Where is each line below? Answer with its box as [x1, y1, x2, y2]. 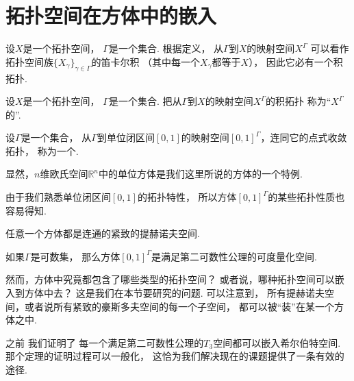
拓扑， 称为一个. [5, 143, 79, 158]
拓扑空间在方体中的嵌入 [5, 1, 217, 29]
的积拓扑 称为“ [266, 94, 331, 108]
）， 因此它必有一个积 [249, 54, 343, 69]
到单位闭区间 [97, 130, 155, 145]
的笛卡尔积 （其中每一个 [91, 54, 201, 69]
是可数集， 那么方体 [30, 249, 121, 263]
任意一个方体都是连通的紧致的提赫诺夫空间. [5, 226, 200, 241]
